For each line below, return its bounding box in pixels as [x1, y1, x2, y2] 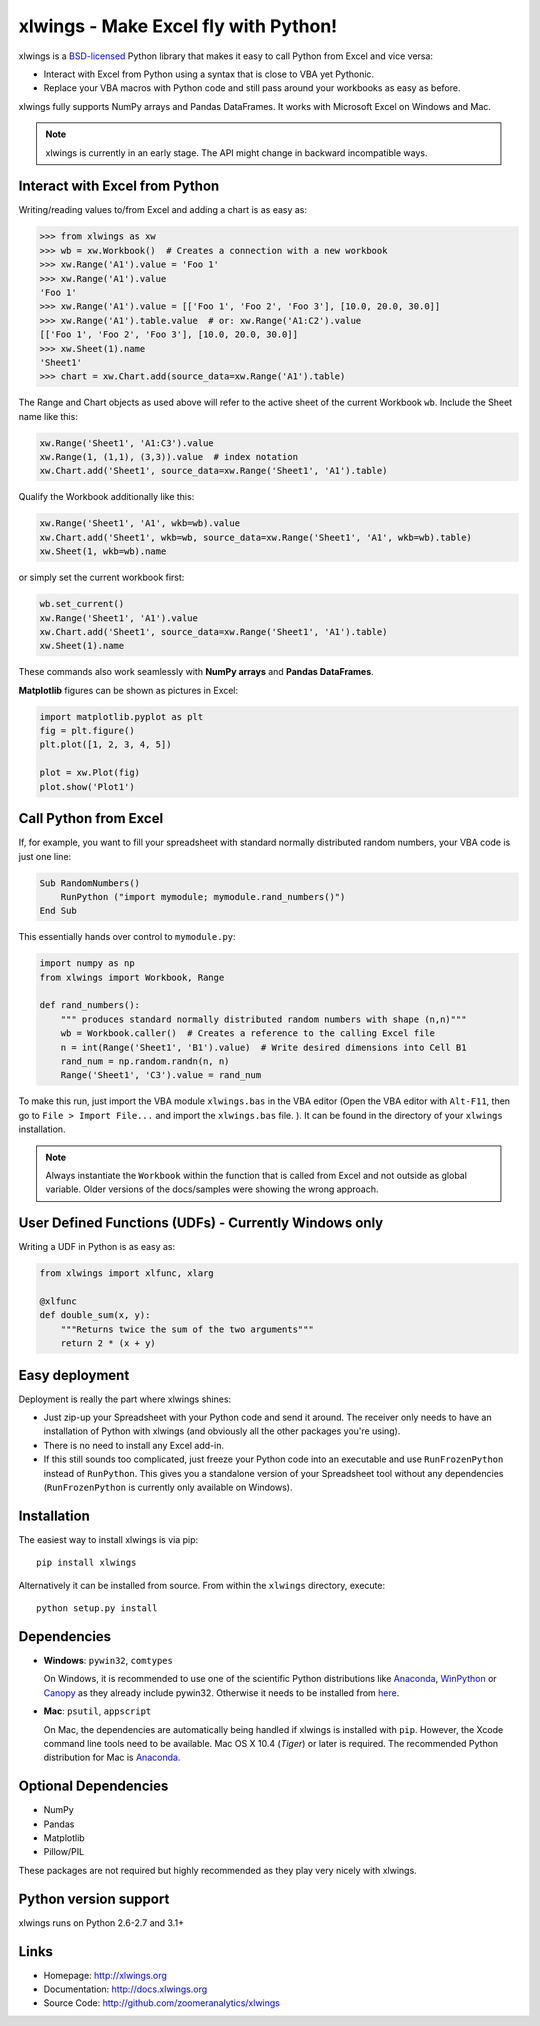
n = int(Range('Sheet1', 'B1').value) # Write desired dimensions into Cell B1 [60, 1041, 467, 1053]
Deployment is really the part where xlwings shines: [18, 1393, 232, 1405]
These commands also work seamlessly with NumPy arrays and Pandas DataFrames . [18, 666, 374, 678]
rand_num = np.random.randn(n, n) [60, 1056, 230, 1067]
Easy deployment [18, 1366, 130, 1384]
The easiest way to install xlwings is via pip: [18, 1533, 199, 1545]
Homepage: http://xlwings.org [43, 1969, 167, 1981]
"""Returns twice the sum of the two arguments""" [60, 1323, 314, 1335]
